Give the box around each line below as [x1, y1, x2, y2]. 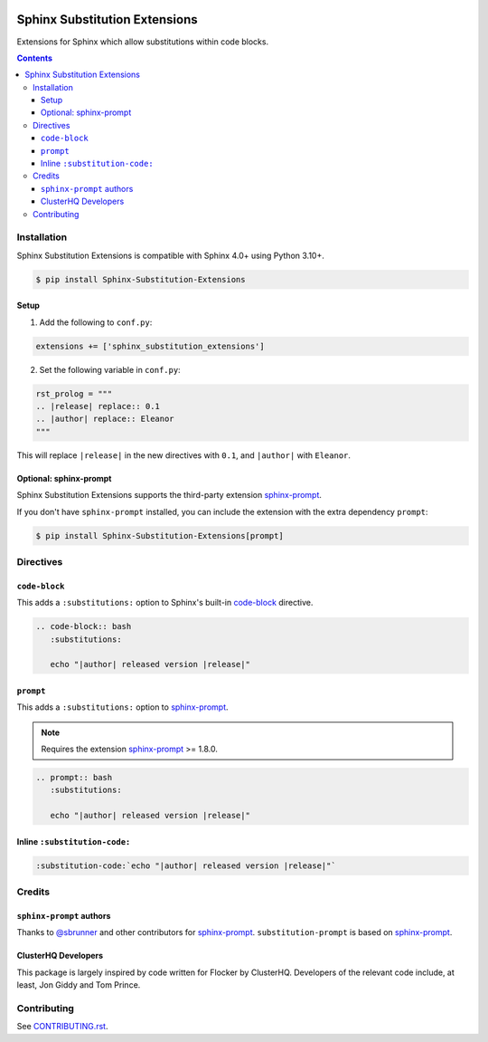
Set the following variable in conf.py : [39, 364, 181, 375]
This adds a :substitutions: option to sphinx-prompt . [16, 702, 230, 712]
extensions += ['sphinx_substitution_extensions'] [35, 340, 266, 351]
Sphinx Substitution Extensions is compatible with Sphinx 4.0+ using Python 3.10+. [16, 250, 324, 261]
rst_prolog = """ [35, 388, 113, 398]
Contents [16, 53, 53, 63]
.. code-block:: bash [35, 621, 132, 632]
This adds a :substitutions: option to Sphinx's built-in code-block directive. [16, 597, 314, 608]
